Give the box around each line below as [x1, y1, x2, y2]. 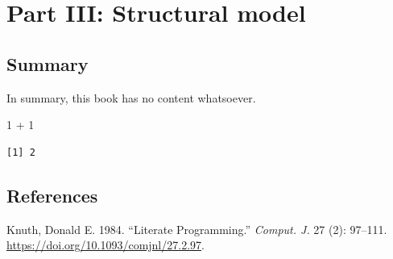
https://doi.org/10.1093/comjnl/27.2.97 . [6, 236, 205, 253]
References [6, 182, 98, 207]
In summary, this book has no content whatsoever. [6, 89, 256, 106]
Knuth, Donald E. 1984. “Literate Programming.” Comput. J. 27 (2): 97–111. [6, 220, 387, 237]
